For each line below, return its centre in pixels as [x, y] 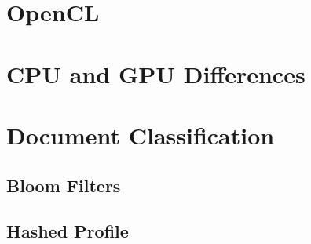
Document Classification [141, 135]
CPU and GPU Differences [156, 73]
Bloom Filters [64, 185]
